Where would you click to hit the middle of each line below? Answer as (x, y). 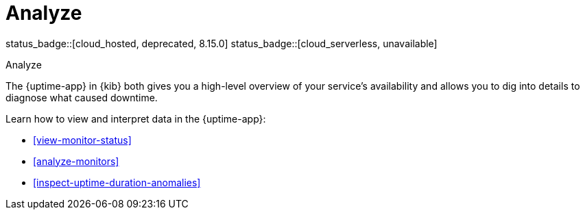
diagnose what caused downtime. (82, 97)
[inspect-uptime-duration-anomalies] (117, 182)
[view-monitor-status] (82, 140)
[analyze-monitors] (76, 161)
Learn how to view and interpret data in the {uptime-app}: (136, 118)
